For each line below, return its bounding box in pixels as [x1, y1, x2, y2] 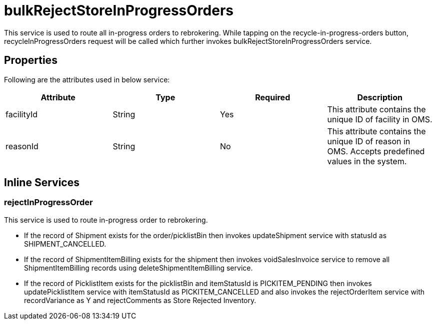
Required [255, 92, 290, 102]
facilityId [5, 109, 38, 119]
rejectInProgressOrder [4, 197, 93, 208]
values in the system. [327, 156, 407, 166]
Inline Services [4, 176, 79, 189]
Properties [4, 54, 57, 67]
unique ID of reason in [327, 136, 410, 146]
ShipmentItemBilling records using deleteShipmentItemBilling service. [24, 263, 253, 272]
